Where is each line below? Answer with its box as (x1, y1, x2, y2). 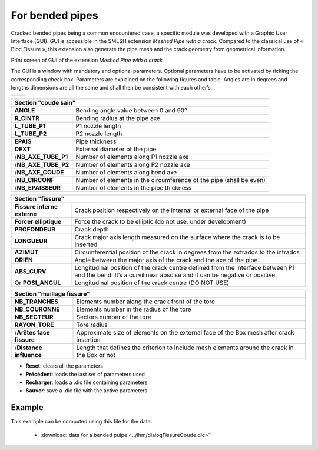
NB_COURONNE (14, 305, 60, 313)
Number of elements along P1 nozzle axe (75, 153, 189, 161)
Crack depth (74, 226, 109, 234)
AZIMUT (14, 248, 39, 256)
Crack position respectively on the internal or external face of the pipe (74, 206, 269, 214)
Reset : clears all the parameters (25, 362, 103, 369)
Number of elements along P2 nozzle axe (75, 161, 190, 169)
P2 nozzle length (75, 130, 122, 138)
